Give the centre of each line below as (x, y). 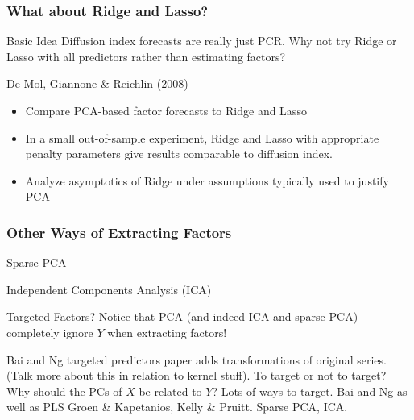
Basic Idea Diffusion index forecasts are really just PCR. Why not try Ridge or (202, 41)
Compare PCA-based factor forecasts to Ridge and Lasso (166, 110)
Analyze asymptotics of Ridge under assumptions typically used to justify (207, 180)
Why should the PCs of (64, 391)
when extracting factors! (167, 332)
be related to (170, 391)
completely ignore (50, 332)
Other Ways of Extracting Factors (119, 232)
